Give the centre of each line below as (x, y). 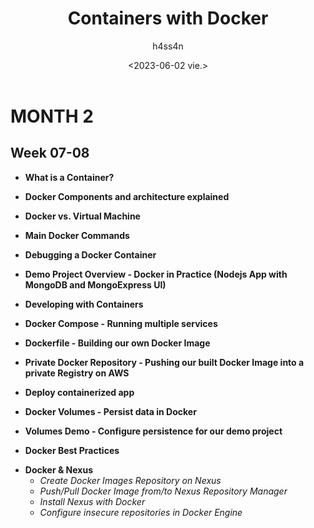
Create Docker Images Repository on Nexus (130, 480)
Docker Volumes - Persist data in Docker (110, 411)
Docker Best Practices (72, 450)
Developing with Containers (84, 304)
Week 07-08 (50, 153)
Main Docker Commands (77, 235)
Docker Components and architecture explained (127, 196)
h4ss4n (168, 46)
